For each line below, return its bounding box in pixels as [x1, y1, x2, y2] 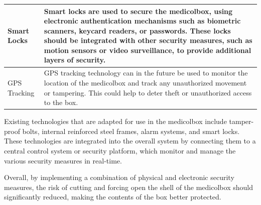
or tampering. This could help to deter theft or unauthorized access [44, 87, 252, 97]
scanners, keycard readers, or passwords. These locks [44, 25, 231, 35]
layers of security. [44, 54, 106, 65]
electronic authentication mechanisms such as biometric [44, 15, 241, 26]
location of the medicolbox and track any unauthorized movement [44, 77, 247, 87]
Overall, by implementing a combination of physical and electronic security [4, 172, 234, 182]
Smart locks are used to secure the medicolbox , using [44, 5, 233, 16]
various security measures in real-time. [4, 155, 122, 165]
